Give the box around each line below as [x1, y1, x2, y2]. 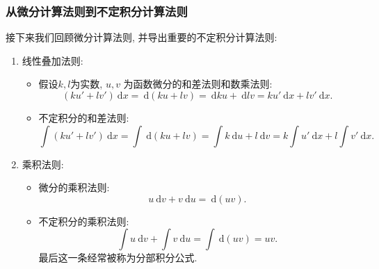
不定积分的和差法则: [38, 111, 129, 124]
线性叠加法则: [22, 53, 83, 67]
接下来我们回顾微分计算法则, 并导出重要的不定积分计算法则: [6, 30, 277, 44]
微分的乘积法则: [38, 180, 110, 195]
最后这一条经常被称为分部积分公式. [38, 250, 197, 265]
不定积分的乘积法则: [38, 213, 129, 228]
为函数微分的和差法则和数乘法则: [123, 76, 273, 91]
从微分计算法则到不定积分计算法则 [6, 2, 188, 19]
